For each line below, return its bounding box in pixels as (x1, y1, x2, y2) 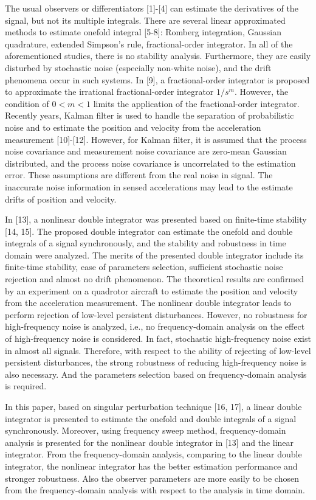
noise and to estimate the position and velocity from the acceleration (5, 120, 261, 133)
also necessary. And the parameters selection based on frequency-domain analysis (5, 367, 307, 380)
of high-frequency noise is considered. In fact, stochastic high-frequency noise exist (5, 332, 311, 345)
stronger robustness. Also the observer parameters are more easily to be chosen (5, 471, 299, 484)
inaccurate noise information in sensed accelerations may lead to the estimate (5, 180, 293, 193)
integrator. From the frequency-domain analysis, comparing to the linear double (5, 448, 302, 460)
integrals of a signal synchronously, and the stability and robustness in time (5, 237, 286, 249)
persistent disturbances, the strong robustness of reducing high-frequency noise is (5, 356, 307, 369)
